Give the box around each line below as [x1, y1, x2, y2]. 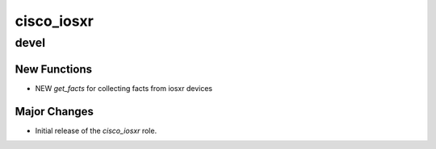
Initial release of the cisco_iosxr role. [35, 126, 157, 135]
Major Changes [15, 105, 94, 118]
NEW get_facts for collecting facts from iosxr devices [35, 83, 213, 93]
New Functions [15, 62, 93, 76]
